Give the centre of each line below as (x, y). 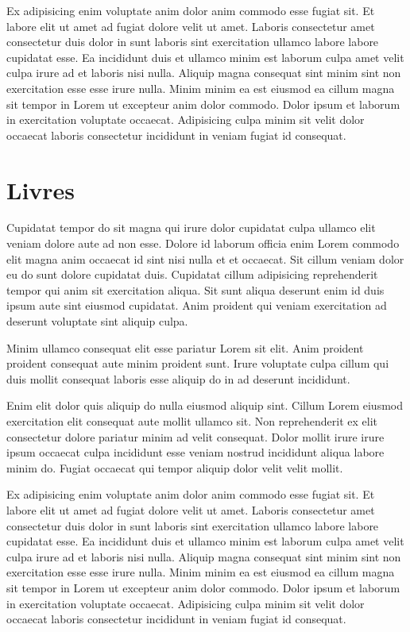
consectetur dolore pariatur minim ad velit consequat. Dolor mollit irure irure (195, 436)
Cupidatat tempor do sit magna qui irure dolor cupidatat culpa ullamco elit (191, 227)
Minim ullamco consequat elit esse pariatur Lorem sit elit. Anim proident (185, 347)
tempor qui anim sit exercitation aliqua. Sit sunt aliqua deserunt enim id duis (195, 289)
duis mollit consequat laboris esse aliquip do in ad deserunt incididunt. (178, 378)
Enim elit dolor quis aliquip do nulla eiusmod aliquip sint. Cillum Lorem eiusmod (205, 405)
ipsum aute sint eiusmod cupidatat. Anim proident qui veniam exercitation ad (197, 305)
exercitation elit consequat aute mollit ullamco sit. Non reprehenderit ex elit (192, 421)
